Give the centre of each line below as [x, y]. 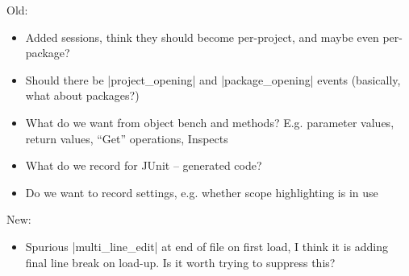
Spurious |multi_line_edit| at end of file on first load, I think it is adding [207, 246]
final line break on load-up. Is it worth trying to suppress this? [180, 262]
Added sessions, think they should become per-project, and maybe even [202, 37]
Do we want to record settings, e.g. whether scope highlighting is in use [202, 192]
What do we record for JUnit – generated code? [144, 165]
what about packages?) [82, 95]
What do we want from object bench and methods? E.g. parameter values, [210, 122]
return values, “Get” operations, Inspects [127, 138]
